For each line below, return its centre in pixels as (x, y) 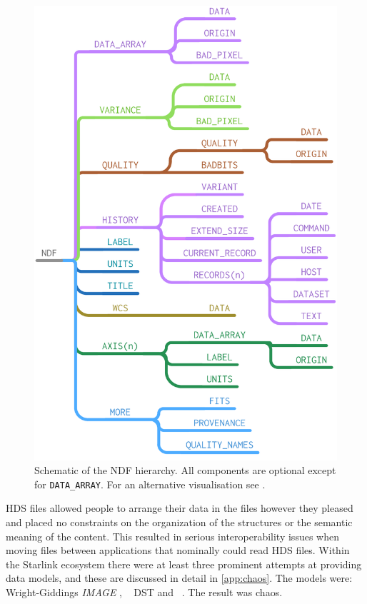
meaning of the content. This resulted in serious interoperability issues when (172, 536)
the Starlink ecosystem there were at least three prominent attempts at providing (184, 564)
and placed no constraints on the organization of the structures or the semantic (179, 522)
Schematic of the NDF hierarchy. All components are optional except (185, 470)
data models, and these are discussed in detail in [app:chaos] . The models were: (179, 578)
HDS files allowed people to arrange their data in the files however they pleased (180, 508)
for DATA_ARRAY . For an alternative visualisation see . (150, 484)
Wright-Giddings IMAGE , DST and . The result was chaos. (144, 592)
